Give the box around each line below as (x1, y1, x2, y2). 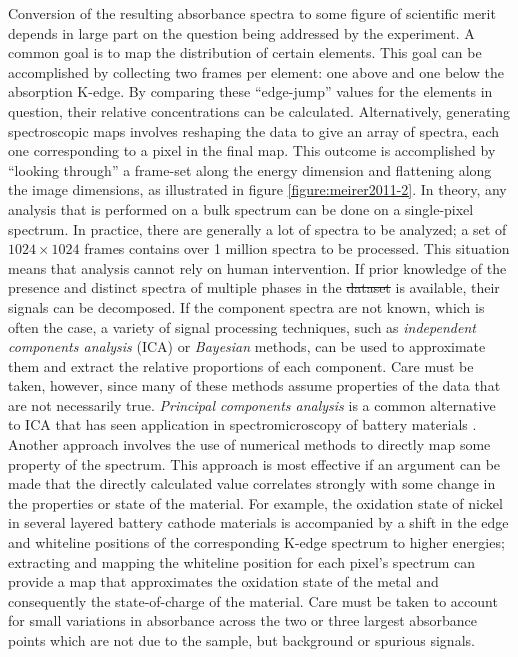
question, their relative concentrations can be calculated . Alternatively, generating (8, 100, 511, 121)
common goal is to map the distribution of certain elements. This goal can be (8, 42, 482, 63)
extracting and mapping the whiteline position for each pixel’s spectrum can (8, 551, 476, 572)
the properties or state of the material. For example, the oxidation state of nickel (8, 492, 503, 513)
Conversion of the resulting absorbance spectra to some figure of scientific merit (8, 3, 496, 23)
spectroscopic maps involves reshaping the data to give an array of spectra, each (8, 120, 500, 141)
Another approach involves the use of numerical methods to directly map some (8, 434, 491, 455)
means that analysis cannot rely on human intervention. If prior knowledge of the (8, 257, 507, 278)
